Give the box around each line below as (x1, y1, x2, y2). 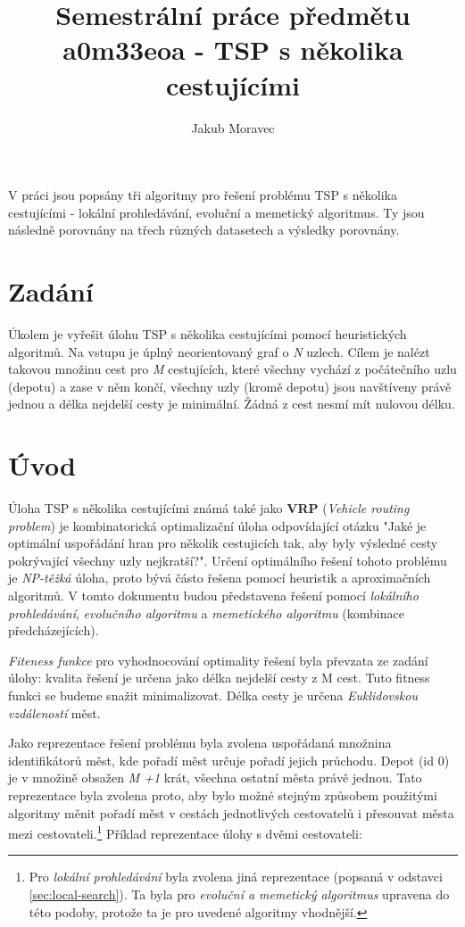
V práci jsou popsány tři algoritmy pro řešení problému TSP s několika (8, 186, 397, 204)
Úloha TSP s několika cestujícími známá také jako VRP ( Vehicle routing (8, 499, 410, 517)
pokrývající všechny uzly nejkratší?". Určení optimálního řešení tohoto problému (8, 550, 447, 569)
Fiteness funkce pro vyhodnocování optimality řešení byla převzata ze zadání (8, 650, 428, 669)
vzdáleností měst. (8, 703, 101, 722)
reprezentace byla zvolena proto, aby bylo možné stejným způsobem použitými (8, 786, 437, 804)
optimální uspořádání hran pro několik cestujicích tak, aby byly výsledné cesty (8, 534, 438, 552)
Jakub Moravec (191, 118, 275, 137)
